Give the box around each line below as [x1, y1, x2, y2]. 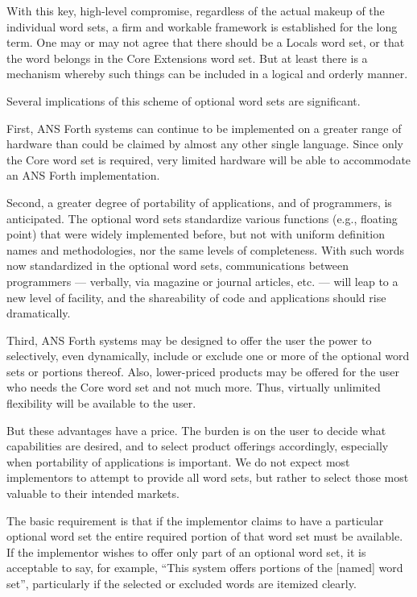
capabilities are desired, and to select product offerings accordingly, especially [6, 437, 389, 454]
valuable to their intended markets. [6, 485, 180, 502]
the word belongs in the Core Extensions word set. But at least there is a [6, 49, 368, 66]
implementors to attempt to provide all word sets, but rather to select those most [6, 469, 409, 486]
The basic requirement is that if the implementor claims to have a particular [6, 512, 384, 529]
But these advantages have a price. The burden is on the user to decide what [6, 421, 386, 438]
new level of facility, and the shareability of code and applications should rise [6, 288, 386, 305]
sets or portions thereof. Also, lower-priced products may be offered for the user [6, 363, 400, 379]
